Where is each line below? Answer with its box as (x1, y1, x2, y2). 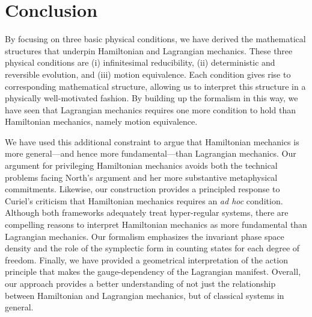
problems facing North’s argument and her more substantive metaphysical (5, 171, 278, 183)
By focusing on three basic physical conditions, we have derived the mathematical (5, 33, 306, 45)
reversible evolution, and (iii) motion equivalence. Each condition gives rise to (5, 67, 291, 80)
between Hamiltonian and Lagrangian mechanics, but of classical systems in (5, 289, 284, 301)
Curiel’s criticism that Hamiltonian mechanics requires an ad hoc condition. (5, 194, 283, 207)
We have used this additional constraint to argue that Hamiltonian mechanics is (5, 135, 299, 148)
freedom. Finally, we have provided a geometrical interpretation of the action (5, 253, 288, 266)
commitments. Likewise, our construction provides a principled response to (5, 183, 280, 195)
